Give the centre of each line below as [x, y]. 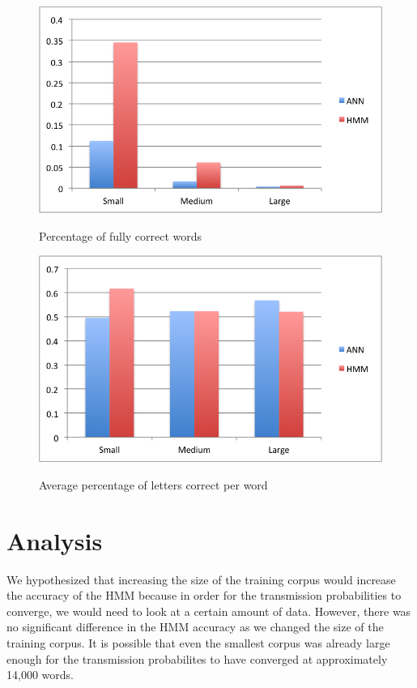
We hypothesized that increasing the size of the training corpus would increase [201, 579]
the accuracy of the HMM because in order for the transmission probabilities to [204, 595]
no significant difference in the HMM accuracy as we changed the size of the [195, 627]
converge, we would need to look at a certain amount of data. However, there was [209, 611]
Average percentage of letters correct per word [153, 484]
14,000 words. [40, 675]
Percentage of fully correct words [121, 235]
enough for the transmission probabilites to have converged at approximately [197, 658]
